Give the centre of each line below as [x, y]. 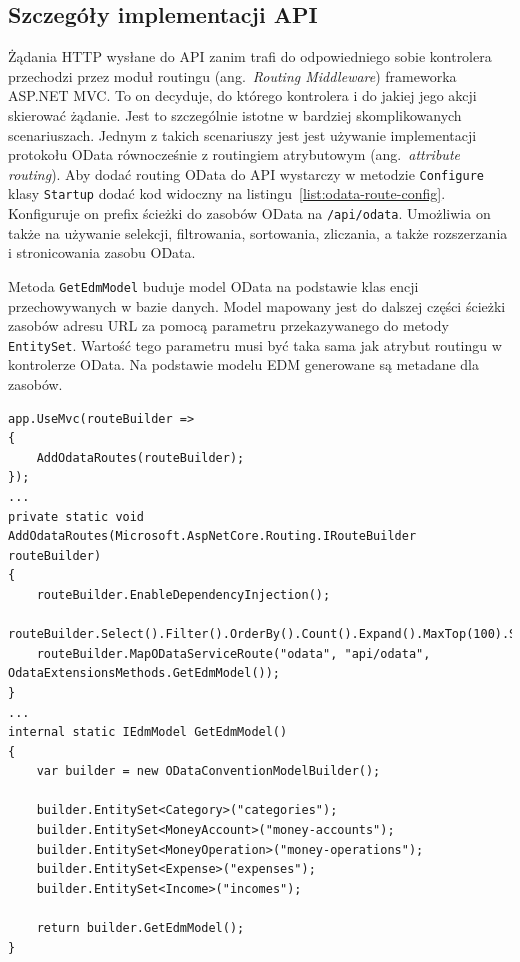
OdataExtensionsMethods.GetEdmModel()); [144, 673]
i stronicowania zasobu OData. [102, 252]
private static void [76, 516]
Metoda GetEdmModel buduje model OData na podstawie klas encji [213, 285]
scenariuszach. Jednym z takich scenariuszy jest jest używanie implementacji [242, 134]
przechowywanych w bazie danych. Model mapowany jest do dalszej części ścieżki [257, 305]
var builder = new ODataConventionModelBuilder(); [208, 771]
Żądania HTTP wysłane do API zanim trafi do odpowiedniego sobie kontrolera [250, 56]
